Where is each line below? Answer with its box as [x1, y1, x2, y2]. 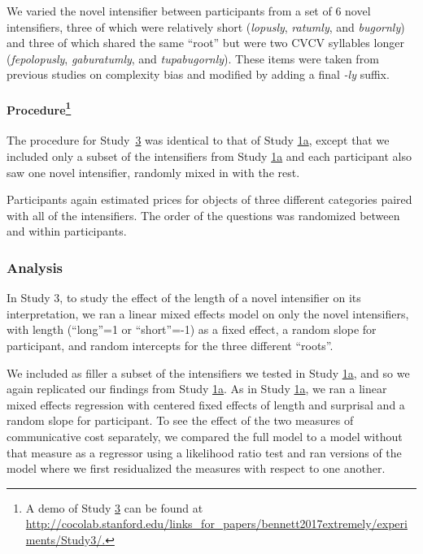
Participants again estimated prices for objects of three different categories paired [7, 191, 412, 208]
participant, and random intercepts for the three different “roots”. [7, 336, 334, 353]
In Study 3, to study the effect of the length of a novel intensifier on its [7, 289, 361, 306]
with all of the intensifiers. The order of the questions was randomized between [7, 206, 400, 223]
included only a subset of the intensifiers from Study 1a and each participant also [7, 148, 412, 165]
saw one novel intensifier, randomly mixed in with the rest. [7, 163, 300, 180]
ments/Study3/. [25, 530, 106, 548]
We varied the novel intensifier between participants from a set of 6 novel [7, 2, 371, 19]
